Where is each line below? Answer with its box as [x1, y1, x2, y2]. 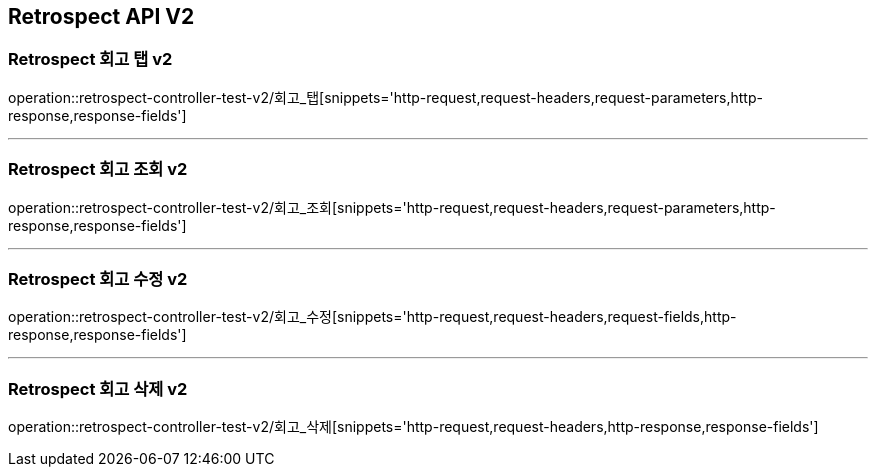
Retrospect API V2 [8, 4, 195, 29]
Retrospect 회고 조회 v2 [8, 159, 188, 180]
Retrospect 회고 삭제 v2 [8, 378, 188, 399]
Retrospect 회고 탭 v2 [8, 49, 173, 70]
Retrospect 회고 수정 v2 [8, 268, 188, 289]
